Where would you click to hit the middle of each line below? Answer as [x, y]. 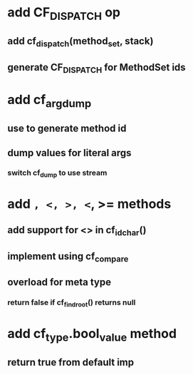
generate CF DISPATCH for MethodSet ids [97, 68]
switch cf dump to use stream [57, 174]
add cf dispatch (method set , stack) [80, 42]
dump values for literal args [69, 153]
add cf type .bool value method [92, 335]
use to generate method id [67, 129]
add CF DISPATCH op [64, 14]
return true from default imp [71, 362]
